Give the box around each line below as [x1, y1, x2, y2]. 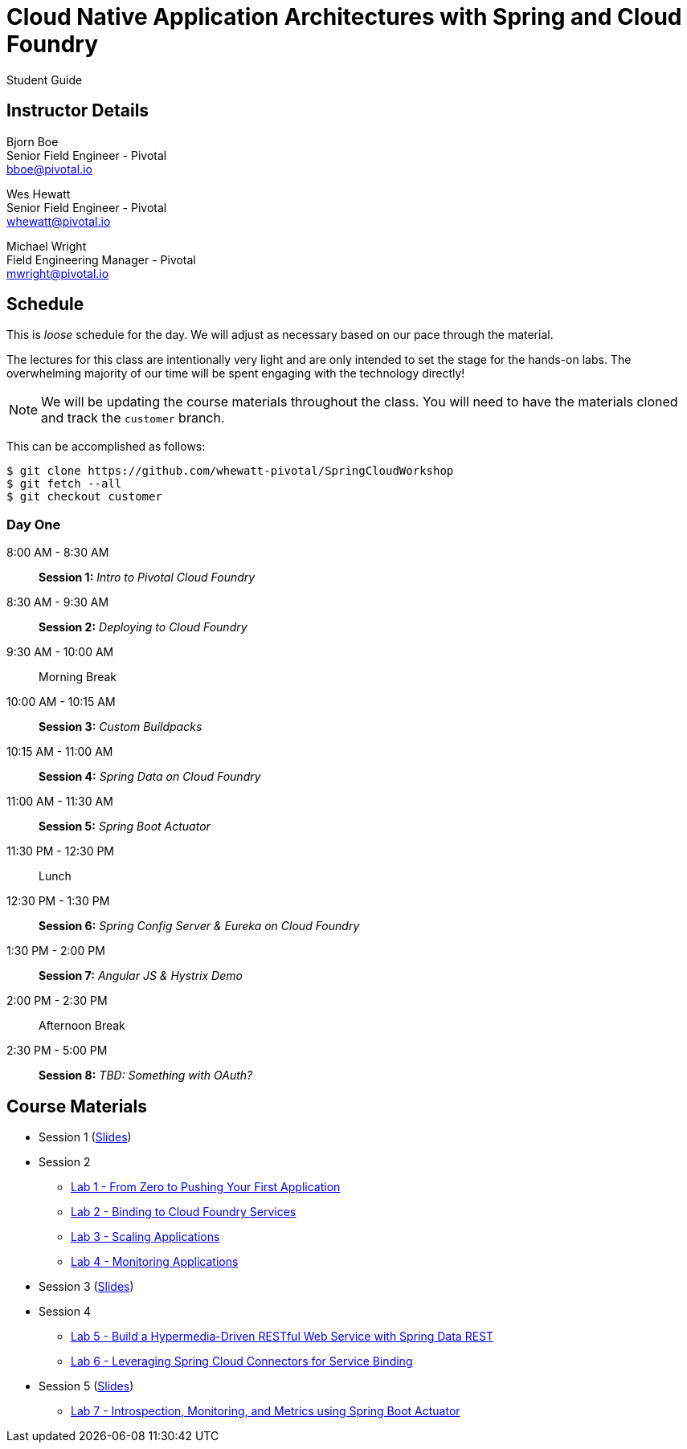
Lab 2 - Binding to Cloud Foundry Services [71, 1205, 296, 1219]
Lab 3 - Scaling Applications [71, 1230, 220, 1244]
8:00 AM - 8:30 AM [6, 545, 109, 560]
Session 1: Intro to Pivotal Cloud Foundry [39, 570, 256, 585]
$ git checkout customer [6, 490, 162, 504]
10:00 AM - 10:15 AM [6, 695, 116, 709]
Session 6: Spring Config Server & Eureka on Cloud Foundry [39, 919, 360, 933]
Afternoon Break [39, 1018, 125, 1033]
